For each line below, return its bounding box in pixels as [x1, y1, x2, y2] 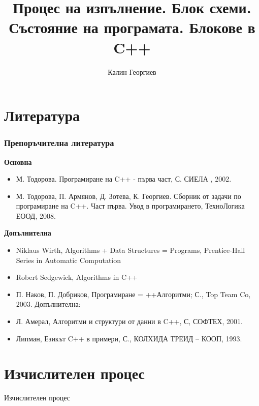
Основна [4, 156, 32, 167]
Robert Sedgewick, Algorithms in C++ [16, 272, 138, 282]
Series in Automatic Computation [16, 254, 121, 265]
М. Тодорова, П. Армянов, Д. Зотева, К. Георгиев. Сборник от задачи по [16, 190, 241, 201]
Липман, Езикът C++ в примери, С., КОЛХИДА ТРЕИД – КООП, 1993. [16, 333, 242, 343]
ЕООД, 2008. [16, 210, 56, 221]
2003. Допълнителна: [16, 299, 81, 309]
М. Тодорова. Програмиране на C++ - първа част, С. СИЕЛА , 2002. [16, 173, 232, 184]
